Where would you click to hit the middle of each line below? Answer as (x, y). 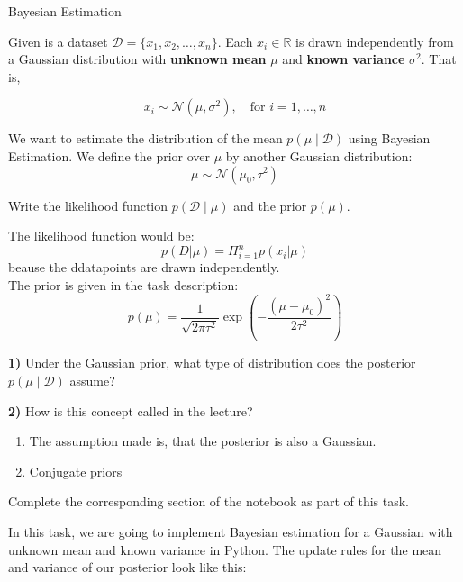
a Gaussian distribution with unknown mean (137, 59)
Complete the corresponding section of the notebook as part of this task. (209, 501)
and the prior (270, 205)
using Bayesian (389, 138)
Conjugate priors (76, 471)
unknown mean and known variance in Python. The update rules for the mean (225, 549)
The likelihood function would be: (101, 236)
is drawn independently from (374, 41)
